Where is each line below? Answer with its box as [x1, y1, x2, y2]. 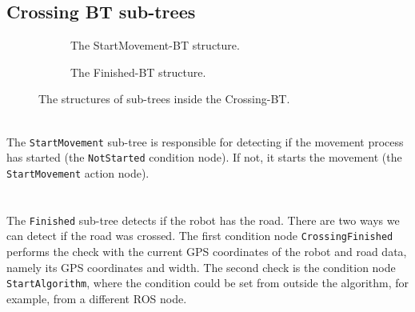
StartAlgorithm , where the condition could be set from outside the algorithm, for [6, 274, 409, 291]
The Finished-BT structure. [70, 63, 206, 80]
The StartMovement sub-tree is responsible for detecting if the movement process [6, 133, 404, 150]
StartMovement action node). [6, 164, 150, 181]
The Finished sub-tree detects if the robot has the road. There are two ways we [6, 211, 400, 228]
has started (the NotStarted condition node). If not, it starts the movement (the [6, 149, 402, 166]
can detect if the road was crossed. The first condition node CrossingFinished [6, 227, 393, 244]
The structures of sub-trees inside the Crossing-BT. [38, 90, 290, 107]
